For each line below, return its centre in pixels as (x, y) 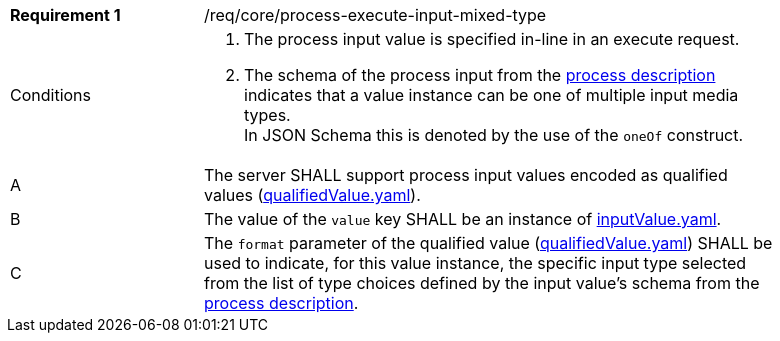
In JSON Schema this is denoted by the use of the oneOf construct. (494, 135)
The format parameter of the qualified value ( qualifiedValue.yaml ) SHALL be (488, 243)
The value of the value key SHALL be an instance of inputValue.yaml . (463, 219)
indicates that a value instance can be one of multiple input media (491, 95)
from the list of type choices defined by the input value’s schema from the (482, 283)
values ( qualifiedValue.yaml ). (312, 195)
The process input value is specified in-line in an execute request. (492, 39)
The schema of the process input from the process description (480, 75)
